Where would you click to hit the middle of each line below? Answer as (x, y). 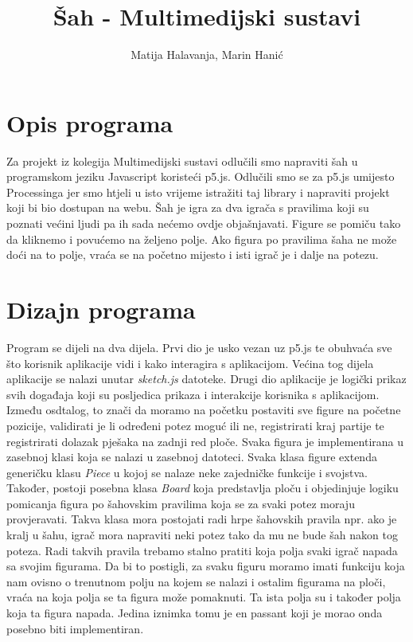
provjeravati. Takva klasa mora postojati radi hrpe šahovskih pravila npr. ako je (202, 519)
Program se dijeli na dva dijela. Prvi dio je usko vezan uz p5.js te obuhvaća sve (199, 347)
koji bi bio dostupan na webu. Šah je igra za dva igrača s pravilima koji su (188, 207)
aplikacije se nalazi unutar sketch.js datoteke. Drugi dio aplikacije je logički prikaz (206, 379)
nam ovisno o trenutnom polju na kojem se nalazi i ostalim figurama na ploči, (196, 581)
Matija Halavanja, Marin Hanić (207, 55)
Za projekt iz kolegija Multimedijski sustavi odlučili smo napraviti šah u (182, 160)
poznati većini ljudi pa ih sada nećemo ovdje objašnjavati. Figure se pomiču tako (204, 223)
